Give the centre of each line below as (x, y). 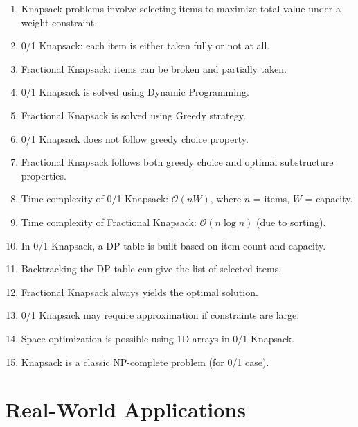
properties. (44, 175)
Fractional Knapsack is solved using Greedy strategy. (133, 115)
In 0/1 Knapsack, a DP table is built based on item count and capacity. (173, 245)
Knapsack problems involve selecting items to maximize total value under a (181, 8)
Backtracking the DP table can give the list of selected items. (151, 269)
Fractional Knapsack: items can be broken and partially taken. (154, 68)
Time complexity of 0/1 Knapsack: (95, 199)
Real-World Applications (125, 409)
